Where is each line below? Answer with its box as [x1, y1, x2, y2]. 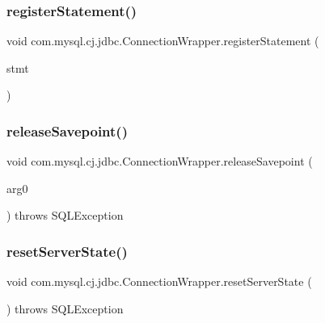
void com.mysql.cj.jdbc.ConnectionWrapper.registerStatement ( [6, 32, 319, 49]
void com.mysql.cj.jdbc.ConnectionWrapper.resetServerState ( [6, 273, 312, 290]
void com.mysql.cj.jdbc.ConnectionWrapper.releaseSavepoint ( [6, 153, 313, 170]
